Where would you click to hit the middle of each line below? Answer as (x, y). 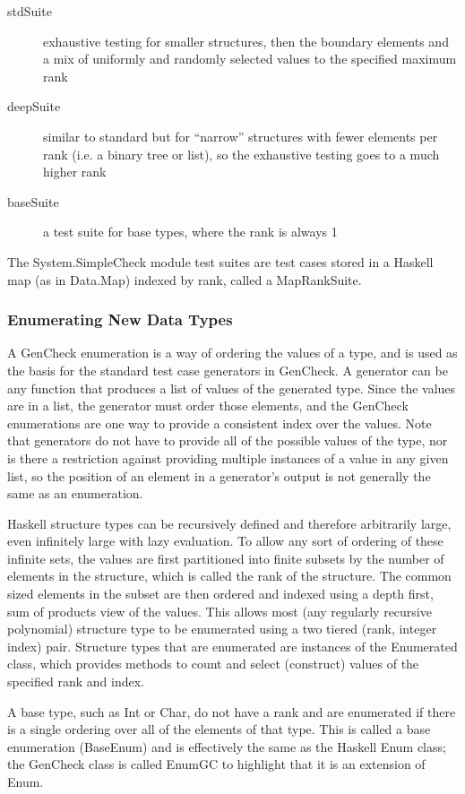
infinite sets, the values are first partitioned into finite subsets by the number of (226, 558)
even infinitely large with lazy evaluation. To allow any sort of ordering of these (225, 541)
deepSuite (34, 106)
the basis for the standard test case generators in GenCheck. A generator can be (228, 370)
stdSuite (30, 11)
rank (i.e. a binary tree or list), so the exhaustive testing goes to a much (241, 154)
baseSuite (33, 201)
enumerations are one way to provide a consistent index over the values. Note (220, 423)
